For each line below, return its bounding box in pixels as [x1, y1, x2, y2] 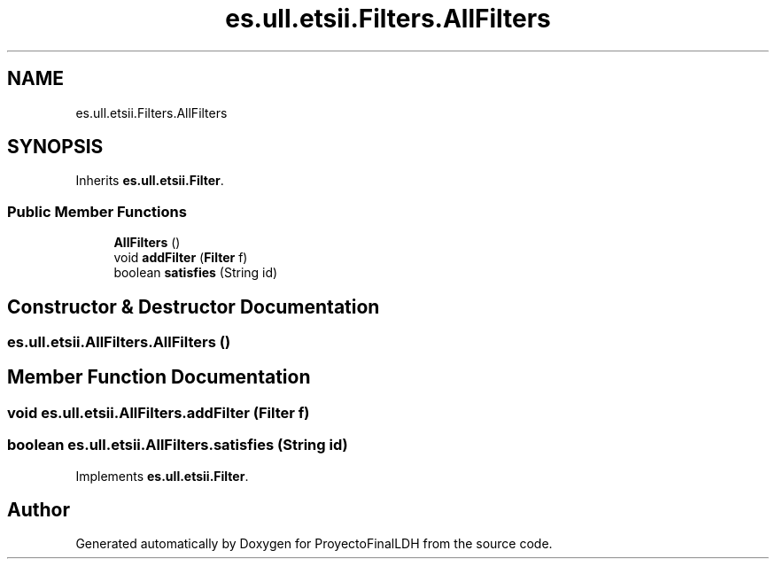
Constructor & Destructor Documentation [7, 295, 380, 318]
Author [7, 499, 70, 522]
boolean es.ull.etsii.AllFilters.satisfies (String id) [7, 436, 348, 454]
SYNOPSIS [7, 136, 104, 159]
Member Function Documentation [7, 366, 311, 389]
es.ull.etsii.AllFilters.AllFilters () [7, 333, 231, 352]
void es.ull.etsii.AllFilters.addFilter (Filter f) [7, 403, 310, 422]
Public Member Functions [7, 202, 187, 221]
